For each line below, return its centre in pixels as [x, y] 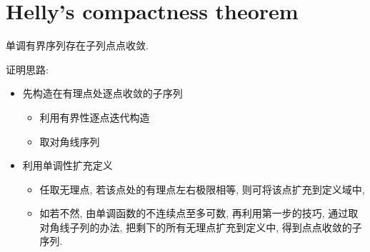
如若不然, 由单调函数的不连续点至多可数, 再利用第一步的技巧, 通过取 [199, 213]
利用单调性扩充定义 [67, 165]
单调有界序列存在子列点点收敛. [77, 45]
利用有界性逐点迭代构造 [95, 117]
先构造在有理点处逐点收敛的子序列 [102, 93]
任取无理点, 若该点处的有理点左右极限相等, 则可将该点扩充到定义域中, [202, 189]
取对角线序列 [70, 141]
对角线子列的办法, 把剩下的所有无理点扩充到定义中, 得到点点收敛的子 [201, 227]
